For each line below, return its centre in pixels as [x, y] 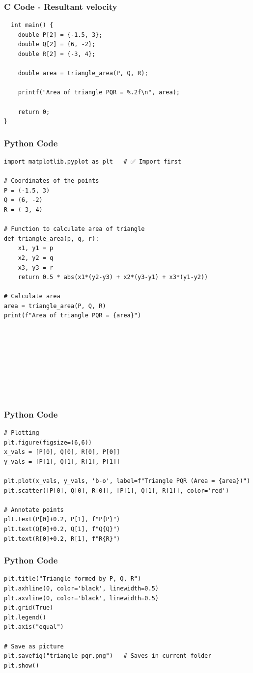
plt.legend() [25, 617]
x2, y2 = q [36, 258]
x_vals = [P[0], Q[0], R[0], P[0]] [62, 452]
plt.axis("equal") [34, 627]
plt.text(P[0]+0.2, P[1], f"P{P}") [62, 519]
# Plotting [22, 433]
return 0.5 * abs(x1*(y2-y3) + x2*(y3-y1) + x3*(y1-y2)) [113, 277]
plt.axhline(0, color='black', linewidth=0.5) [81, 588]
